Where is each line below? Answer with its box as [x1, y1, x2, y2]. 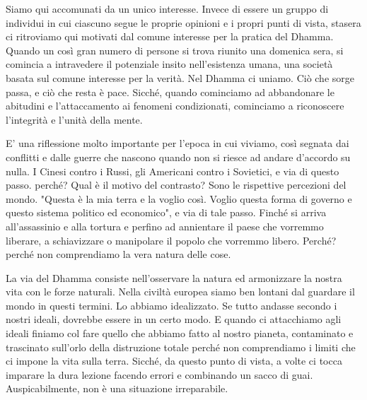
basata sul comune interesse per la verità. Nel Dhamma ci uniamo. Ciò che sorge [6, 70, 354, 85]
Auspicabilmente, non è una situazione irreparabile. [6, 381, 228, 396]
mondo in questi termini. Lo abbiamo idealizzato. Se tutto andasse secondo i [6, 298, 337, 312]
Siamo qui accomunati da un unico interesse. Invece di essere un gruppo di [6, 1, 329, 16]
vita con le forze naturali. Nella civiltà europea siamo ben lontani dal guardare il [6, 284, 355, 299]
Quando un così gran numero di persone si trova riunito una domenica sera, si [6, 42, 344, 57]
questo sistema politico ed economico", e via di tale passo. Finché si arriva [6, 205, 327, 220]
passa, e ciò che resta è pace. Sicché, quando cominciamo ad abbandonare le [6, 84, 334, 99]
